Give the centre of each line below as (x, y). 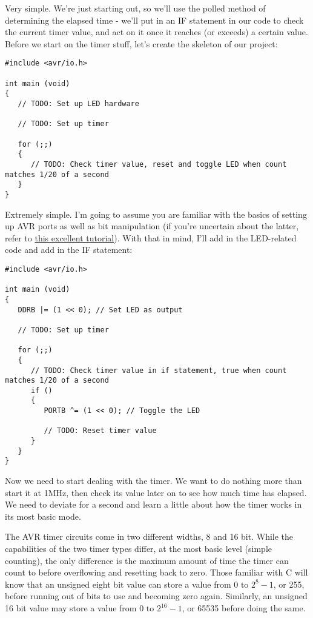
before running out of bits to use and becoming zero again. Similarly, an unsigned (156, 596)
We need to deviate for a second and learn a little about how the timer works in (153, 504)
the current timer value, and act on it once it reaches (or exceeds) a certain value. (156, 32)
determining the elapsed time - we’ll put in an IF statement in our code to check (154, 20)
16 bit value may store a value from (71, 608)
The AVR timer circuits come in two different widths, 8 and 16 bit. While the (149, 536)
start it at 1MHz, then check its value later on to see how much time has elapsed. (156, 492)
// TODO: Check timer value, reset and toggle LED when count (159, 164)
